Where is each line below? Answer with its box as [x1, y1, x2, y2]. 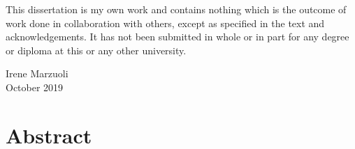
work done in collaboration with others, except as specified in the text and [6, 15, 325, 30]
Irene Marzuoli [6, 66, 68, 81]
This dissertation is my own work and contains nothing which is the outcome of [6, 2, 347, 16]
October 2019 [6, 79, 64, 94]
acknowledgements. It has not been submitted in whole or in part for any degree [6, 29, 349, 44]
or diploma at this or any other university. [6, 42, 187, 57]
